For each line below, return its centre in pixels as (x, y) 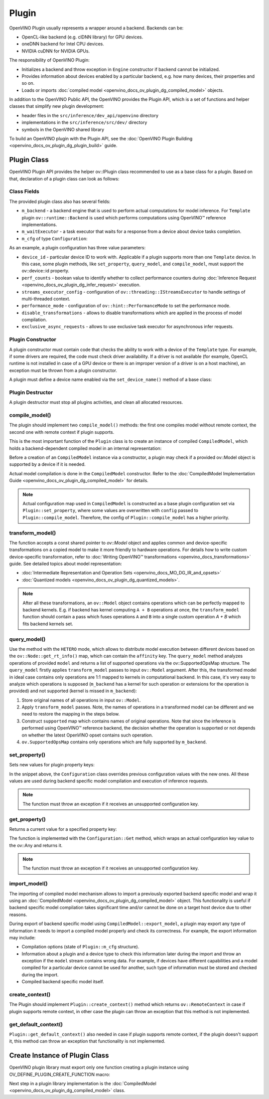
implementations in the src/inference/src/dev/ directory (84, 123)
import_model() (28, 884)
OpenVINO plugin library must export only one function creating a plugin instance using (99, 1068)
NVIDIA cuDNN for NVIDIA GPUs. (56, 51)
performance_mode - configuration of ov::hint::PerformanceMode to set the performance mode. (126, 306)
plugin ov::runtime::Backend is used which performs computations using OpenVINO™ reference (124, 217)
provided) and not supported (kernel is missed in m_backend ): (73, 691)
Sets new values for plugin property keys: (52, 765)
